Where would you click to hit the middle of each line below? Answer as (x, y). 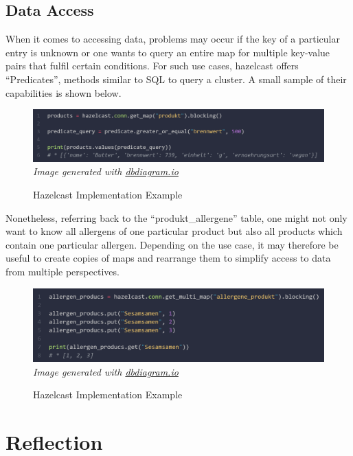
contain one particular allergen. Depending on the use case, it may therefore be (172, 244)
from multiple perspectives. (62, 271)
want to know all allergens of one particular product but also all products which (174, 231)
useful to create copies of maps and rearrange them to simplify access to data (168, 258)
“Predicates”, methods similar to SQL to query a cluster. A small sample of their (176, 79)
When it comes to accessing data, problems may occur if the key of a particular (173, 39)
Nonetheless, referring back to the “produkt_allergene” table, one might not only (176, 217)
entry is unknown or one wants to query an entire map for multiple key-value (168, 52)
